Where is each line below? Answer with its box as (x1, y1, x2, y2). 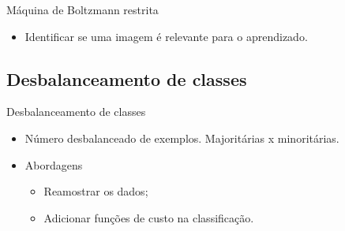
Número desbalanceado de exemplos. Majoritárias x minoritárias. (24, 129, 339, 146)
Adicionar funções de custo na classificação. (43, 209, 254, 225)
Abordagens (24, 156, 83, 173)
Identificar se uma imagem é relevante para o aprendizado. (24, 28, 308, 44)
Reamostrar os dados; (43, 183, 148, 199)
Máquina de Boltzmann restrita (6, 2, 159, 17)
